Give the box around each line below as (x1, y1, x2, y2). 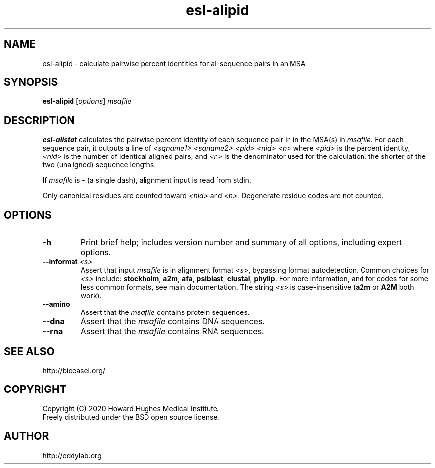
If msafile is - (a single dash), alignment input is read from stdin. (42, 176, 251, 185)
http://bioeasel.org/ (42, 366, 106, 375)
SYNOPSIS (4, 76, 58, 89)
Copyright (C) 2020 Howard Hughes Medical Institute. (42, 404, 219, 413)
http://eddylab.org (42, 451, 102, 460)
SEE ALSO (4, 345, 55, 358)
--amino (42, 300, 70, 309)
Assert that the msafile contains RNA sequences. (80, 326, 264, 337)
